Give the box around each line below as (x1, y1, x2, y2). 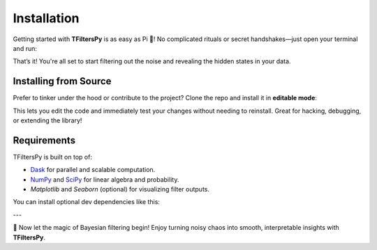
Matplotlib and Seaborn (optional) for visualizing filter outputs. (30, 185, 209, 194)
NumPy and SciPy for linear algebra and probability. (30, 175, 179, 184)
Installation (13, 10, 80, 26)
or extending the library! (13, 116, 82, 125)
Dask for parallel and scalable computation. (30, 166, 156, 174)
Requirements (13, 134, 76, 146)
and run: (13, 44, 38, 52)
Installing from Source (13, 75, 112, 87)
